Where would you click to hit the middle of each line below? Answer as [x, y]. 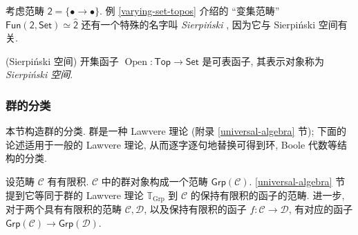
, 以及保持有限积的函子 [195, 209]
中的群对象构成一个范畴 [154, 181]
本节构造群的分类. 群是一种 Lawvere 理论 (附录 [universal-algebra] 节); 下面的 [176, 131]
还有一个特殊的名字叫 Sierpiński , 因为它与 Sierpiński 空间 [209, 24]
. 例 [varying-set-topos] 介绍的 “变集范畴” [190, 10]
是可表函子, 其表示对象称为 [263, 60]
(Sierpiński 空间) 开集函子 [62, 60]
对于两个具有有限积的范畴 [64, 209]
